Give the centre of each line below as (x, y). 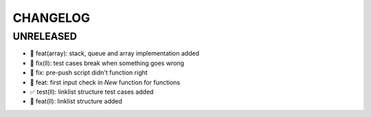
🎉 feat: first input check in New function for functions (105, 82)
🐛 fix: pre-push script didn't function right (89, 73)
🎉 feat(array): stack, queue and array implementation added (114, 53)
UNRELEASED (45, 36)
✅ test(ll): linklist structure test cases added (92, 92)
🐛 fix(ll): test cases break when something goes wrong (107, 63)
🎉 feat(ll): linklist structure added (76, 101)
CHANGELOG (52, 18)
